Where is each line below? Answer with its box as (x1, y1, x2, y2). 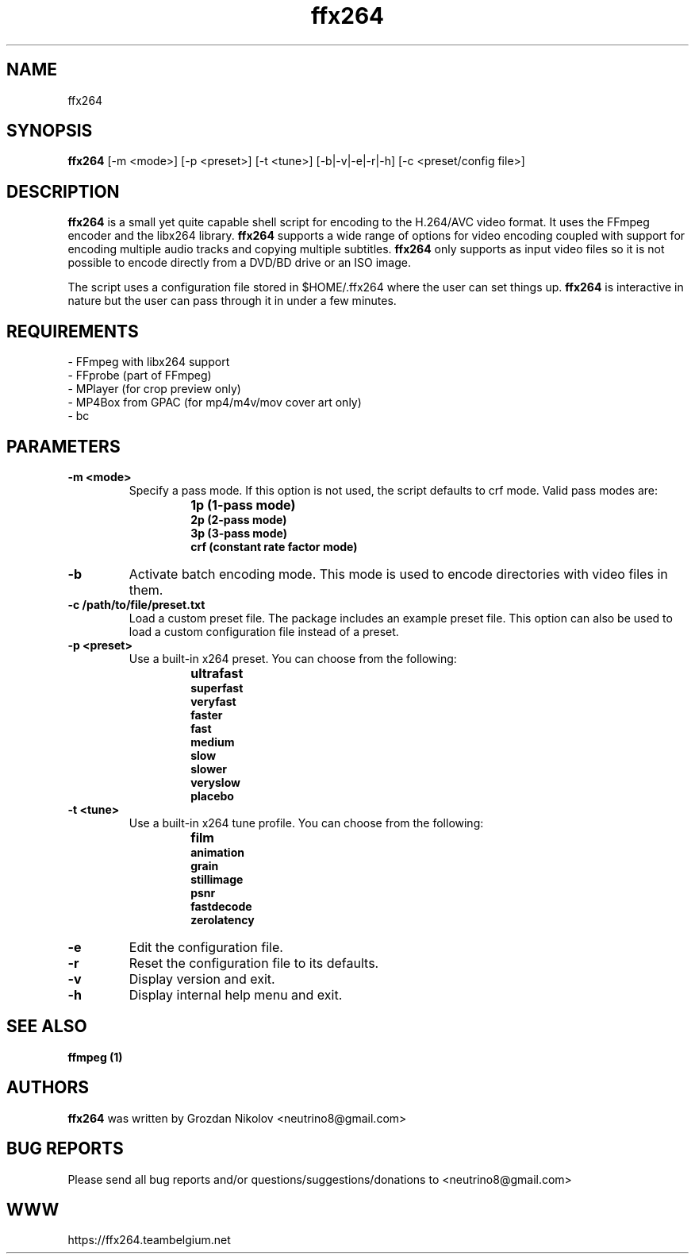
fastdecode (190, 899, 252, 913)
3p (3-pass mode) (190, 526, 287, 540)
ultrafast (190, 665, 244, 681)
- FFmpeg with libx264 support (67, 355, 230, 369)
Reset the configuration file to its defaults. (129, 954, 379, 971)
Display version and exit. (129, 970, 275, 987)
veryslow (190, 775, 240, 789)
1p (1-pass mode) (190, 496, 296, 513)
